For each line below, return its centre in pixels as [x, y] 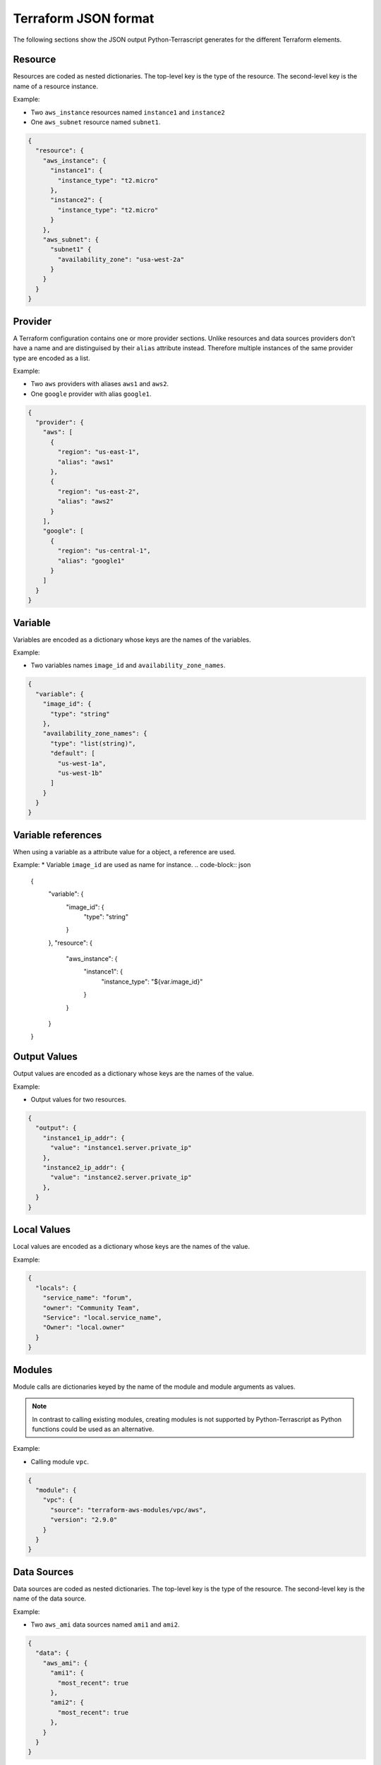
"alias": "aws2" [86, 502]
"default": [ [73, 753]
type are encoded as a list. [52, 358]
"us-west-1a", [82, 763]
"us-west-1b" [80, 773]
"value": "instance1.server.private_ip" [121, 1148]
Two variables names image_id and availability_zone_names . [128, 665]
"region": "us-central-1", [104, 551]
